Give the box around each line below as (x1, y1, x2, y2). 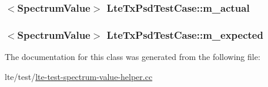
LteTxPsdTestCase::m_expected (106, 27, 263, 42)
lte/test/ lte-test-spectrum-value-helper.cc (5, 70, 153, 82)
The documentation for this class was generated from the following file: (5, 51, 260, 63)
